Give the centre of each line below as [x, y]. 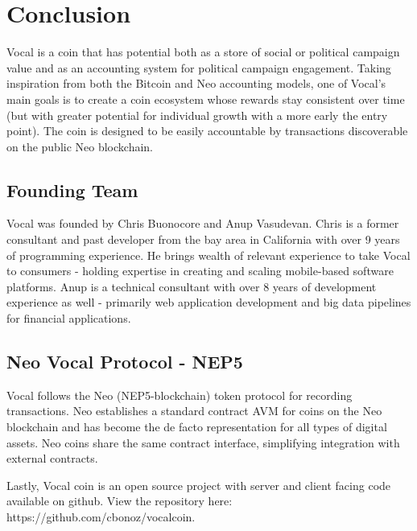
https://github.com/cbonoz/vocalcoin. [101, 517]
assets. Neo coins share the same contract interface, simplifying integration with [203, 442]
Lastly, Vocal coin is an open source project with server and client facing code [199, 485]
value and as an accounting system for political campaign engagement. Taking [199, 67]
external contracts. [52, 458]
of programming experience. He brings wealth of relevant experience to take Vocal [208, 255]
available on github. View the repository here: [120, 501]
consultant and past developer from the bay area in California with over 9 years [203, 239]
